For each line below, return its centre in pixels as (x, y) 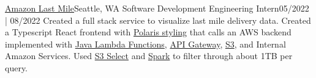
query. (17, 67)
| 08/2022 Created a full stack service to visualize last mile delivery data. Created (158, 20)
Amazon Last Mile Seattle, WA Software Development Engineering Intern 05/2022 (157, 8)
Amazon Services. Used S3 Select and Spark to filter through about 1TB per (149, 56)
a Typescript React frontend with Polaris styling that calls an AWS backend (148, 32)
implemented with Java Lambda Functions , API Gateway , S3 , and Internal (145, 44)
